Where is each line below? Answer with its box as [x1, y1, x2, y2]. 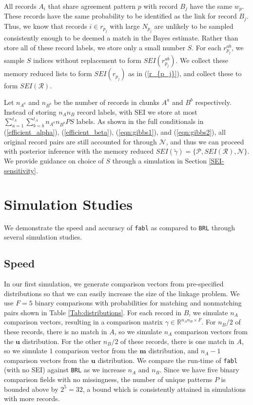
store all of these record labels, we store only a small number [4, 42, 185, 52]
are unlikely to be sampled [154, 20, 234, 31]
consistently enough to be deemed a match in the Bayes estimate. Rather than [4, 33, 238, 43]
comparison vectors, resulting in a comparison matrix [4, 317, 163, 327]
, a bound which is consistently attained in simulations [82, 384, 246, 394]
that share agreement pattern [48, 1, 136, 11]
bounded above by [4, 384, 58, 394]
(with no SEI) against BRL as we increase [4, 364, 126, 375]
